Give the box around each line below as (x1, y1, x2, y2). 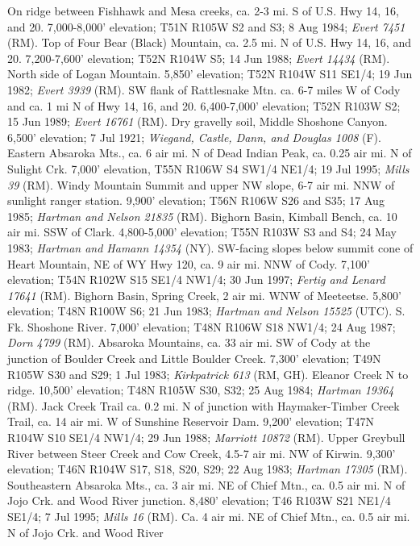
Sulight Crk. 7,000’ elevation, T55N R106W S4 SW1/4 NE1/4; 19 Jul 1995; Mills (7, 160, 410, 177)
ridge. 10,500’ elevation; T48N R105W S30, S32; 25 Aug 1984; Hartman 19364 (7, 381, 394, 398)
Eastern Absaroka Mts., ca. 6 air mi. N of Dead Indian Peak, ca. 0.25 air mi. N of (7, 144, 412, 161)
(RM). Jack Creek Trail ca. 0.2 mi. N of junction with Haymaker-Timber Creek (7, 397, 400, 414)
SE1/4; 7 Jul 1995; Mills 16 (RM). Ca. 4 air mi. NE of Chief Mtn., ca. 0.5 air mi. (7, 508, 410, 524)
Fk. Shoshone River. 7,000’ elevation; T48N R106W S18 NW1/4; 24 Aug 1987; (7, 318, 396, 335)
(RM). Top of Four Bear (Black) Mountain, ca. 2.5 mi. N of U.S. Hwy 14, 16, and (7, 34, 411, 51)
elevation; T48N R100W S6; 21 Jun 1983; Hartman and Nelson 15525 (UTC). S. (7, 302, 405, 319)
